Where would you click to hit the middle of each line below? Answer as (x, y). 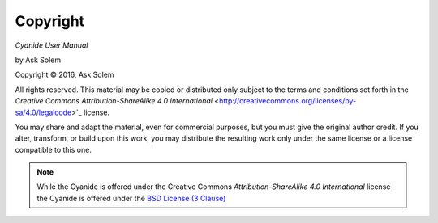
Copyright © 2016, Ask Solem (64, 75)
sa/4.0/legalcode (43, 112)
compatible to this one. (54, 149)
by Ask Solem (38, 60)
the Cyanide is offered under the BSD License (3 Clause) (131, 198)
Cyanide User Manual (52, 45)
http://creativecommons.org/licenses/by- (288, 101)
